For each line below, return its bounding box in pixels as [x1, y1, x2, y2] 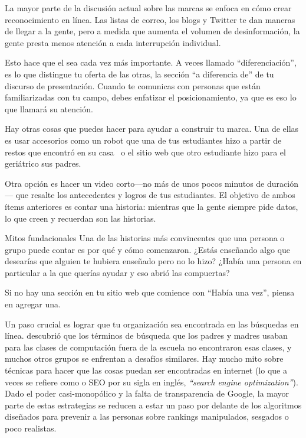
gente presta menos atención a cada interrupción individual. [5, 36, 221, 48]
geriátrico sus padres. [5, 157, 81, 170]
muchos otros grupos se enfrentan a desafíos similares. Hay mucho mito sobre [5, 352, 284, 365]
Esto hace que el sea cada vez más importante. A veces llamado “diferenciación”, [5, 56, 297, 69]
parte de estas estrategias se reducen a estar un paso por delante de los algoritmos [5, 398, 302, 411]
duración [266, 177, 298, 189]
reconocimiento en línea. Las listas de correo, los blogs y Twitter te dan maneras [5, 13, 295, 25]
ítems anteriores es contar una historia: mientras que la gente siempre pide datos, [5, 200, 298, 212]
